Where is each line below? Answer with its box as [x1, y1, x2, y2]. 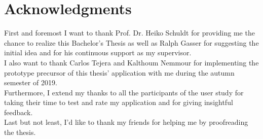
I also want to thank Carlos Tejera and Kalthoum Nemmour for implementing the [4, 57, 259, 67]
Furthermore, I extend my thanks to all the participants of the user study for [4, 87, 244, 97]
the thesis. [4, 127, 36, 137]
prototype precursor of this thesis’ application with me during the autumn [4, 67, 235, 78]
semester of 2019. [4, 77, 57, 88]
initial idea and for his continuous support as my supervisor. [4, 47, 192, 58]
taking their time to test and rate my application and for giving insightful [4, 97, 233, 108]
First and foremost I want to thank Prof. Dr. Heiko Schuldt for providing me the [4, 27, 255, 38]
